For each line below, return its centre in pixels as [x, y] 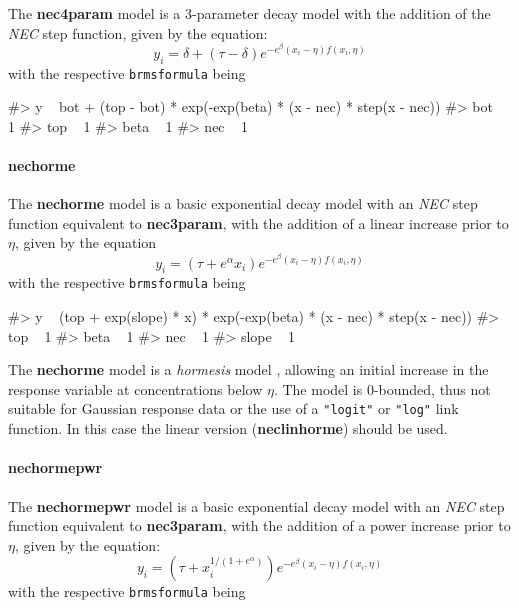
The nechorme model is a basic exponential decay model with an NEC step [243, 203]
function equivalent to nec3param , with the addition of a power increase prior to [259, 525]
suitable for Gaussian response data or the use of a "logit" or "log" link [233, 408]
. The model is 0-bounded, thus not [382, 388]
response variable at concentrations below [135, 388]
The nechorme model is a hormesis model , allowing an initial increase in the [248, 369]
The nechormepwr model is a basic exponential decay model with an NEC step [256, 505]
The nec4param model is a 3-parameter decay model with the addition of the [249, 13]
